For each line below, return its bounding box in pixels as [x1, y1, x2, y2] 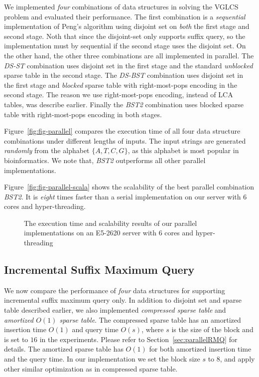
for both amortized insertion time [149, 344, 252, 354]
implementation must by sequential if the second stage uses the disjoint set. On [4, 40, 246, 51]
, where [141, 324, 164, 335]
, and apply [220, 354, 255, 364]
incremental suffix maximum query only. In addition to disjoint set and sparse [4, 295, 242, 305]
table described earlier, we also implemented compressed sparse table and [4, 305, 226, 315]
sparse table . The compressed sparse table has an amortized [59, 314, 241, 325]
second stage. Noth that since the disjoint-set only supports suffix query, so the [4, 30, 246, 41]
